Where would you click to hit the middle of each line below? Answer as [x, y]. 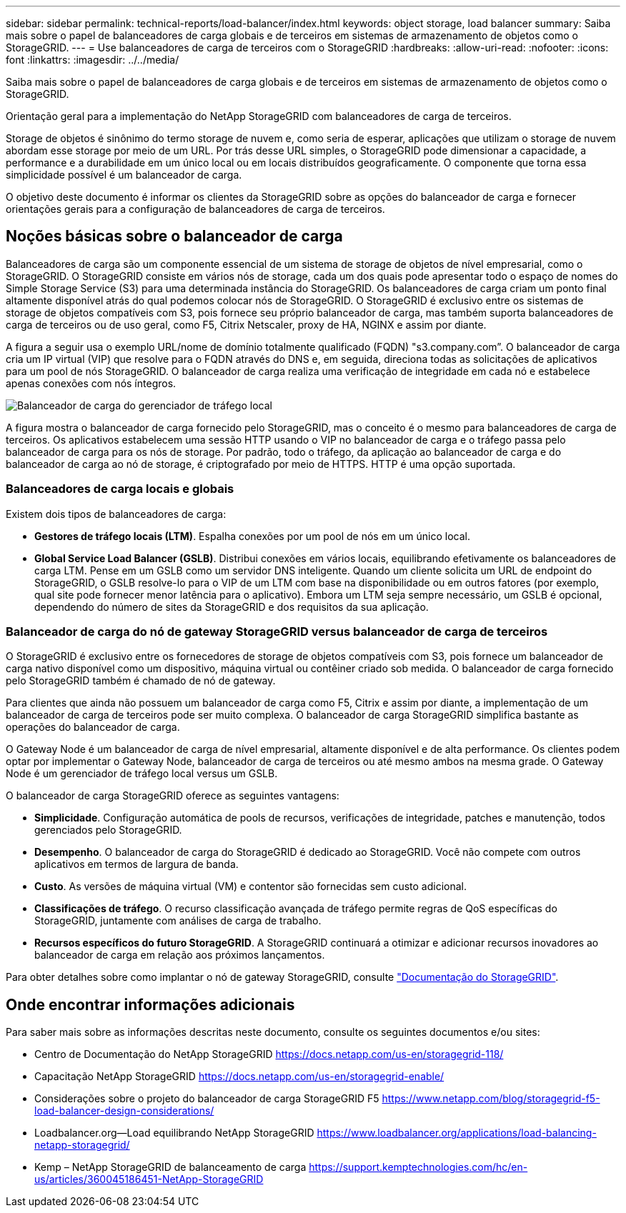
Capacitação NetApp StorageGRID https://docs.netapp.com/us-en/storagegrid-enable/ [239, 1077]
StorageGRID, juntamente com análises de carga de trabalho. [178, 921]
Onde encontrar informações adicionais [150, 1004]
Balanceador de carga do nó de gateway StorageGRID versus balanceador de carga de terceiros [277, 631]
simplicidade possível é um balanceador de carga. [124, 175]
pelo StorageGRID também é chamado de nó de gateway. [141, 681]
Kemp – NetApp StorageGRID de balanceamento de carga [170, 1167]
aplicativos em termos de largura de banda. [136, 864]
